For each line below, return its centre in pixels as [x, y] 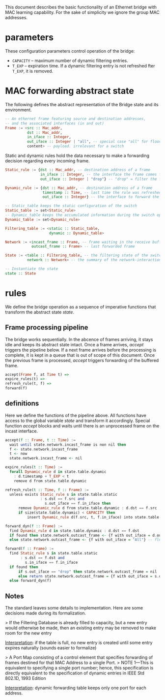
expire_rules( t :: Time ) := [34, 467]
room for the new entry [28, 633]
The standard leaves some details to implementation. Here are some [74, 608]
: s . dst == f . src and [62, 499]
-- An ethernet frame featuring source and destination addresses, [76, 119]
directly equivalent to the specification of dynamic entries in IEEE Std [75, 673]
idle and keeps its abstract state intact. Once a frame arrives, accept [74, 344]
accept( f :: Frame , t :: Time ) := [41, 440]
